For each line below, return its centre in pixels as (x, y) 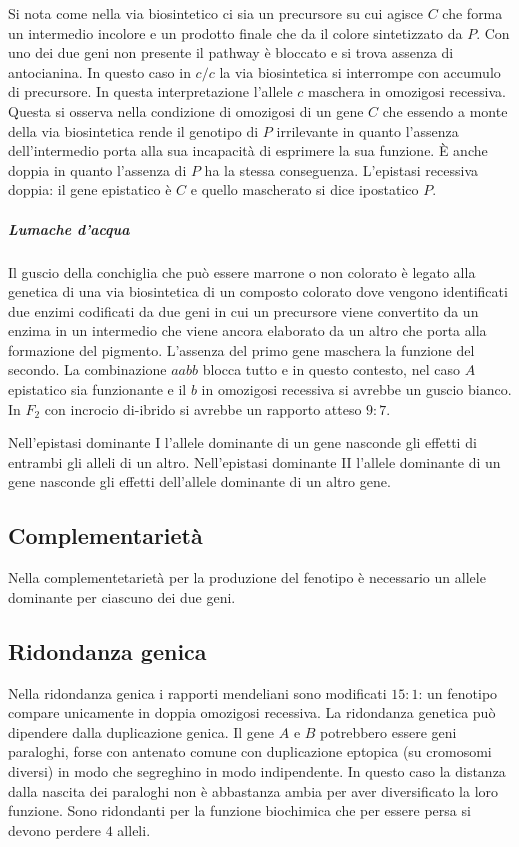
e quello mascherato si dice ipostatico (304, 189)
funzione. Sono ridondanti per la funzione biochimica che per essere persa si (239, 810)
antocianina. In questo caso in (99, 71)
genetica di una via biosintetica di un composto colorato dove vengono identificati (258, 291)
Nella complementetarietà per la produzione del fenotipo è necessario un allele (247, 577)
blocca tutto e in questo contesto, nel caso (331, 369)
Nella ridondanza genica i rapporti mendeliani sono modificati (197, 692)
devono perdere (55, 829)
